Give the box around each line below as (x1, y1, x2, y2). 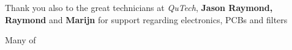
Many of (5, 34, 36, 46)
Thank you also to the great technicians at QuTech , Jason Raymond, (5, 1, 273, 13)
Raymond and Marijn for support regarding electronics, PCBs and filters (5, 13, 288, 26)
